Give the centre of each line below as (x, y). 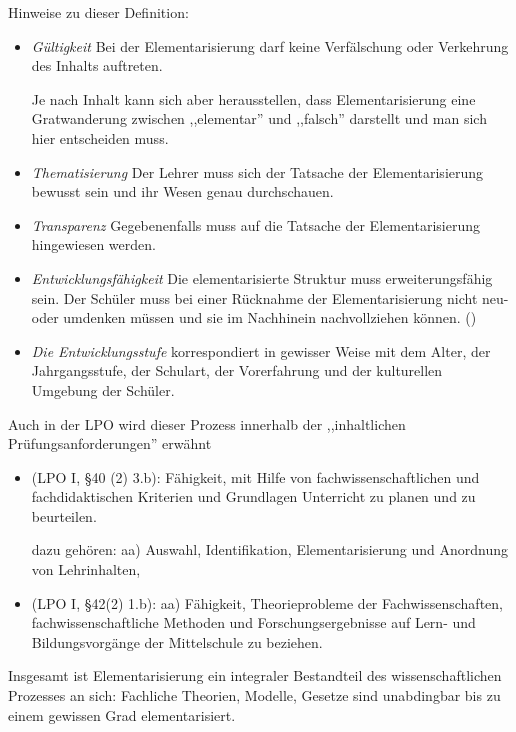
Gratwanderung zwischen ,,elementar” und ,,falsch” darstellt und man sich (259, 118)
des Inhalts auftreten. (97, 65)
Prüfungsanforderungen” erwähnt (110, 443)
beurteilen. (64, 515)
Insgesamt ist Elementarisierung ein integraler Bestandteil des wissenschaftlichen (255, 675)
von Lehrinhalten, (86, 569)
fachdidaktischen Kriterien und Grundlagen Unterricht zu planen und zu (253, 496)
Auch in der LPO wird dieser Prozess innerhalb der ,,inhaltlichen (207, 423)
